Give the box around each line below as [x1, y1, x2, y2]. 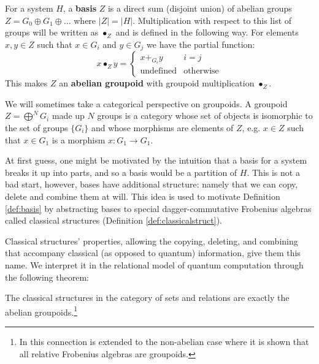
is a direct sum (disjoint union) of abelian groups [107, 2, 292, 14]
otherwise [183, 67, 219, 76]
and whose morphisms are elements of [91, 121, 234, 134]
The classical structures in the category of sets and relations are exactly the [5, 291, 290, 304]
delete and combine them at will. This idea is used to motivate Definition [5, 189, 280, 202]
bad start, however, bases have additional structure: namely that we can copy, [5, 178, 298, 191]
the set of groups [5, 121, 68, 134]
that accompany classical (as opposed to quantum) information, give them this [5, 246, 301, 259]
